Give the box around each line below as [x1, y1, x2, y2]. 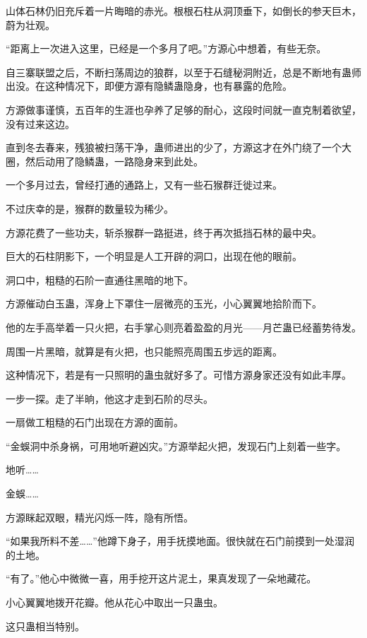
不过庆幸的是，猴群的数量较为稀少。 [6, 201, 174, 215]
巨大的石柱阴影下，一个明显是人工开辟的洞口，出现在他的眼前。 [6, 249, 302, 264]
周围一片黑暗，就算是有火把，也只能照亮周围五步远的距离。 [6, 343, 282, 358]
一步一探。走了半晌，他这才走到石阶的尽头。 [6, 391, 213, 406]
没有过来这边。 [6, 116, 75, 131]
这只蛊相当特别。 [6, 618, 85, 633]
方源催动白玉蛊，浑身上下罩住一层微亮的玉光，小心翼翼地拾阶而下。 [6, 296, 322, 311]
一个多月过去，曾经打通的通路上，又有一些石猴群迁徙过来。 [6, 177, 282, 192]
